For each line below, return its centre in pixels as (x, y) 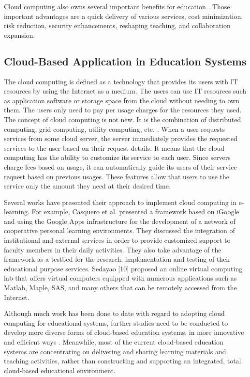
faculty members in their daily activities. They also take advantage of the (113, 249)
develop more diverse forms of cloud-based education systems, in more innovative (124, 332)
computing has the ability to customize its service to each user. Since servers (117, 157)
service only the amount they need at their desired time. (87, 186)
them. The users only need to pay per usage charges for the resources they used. (123, 110)
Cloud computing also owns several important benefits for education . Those (117, 6)
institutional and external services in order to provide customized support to (117, 240)
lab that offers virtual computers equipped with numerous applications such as (120, 278)
